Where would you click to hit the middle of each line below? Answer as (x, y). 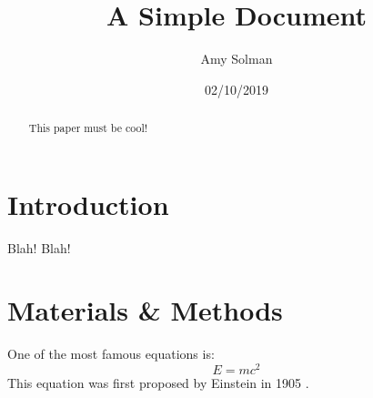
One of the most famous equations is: (111, 354)
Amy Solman (237, 59)
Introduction (88, 204)
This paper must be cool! (88, 128)
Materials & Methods (145, 310)
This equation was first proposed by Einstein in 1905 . (158, 383)
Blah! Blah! (39, 247)
